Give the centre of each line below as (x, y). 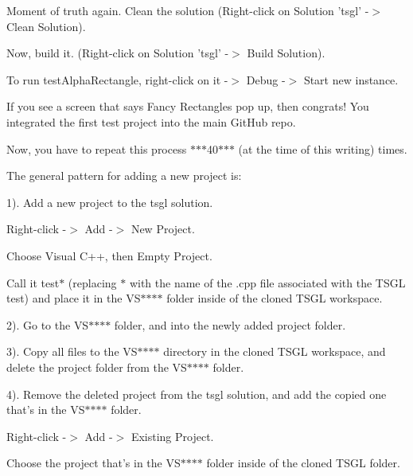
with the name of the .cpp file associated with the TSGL (267, 282)
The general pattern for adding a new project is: (124, 176)
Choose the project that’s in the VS (94, 463)
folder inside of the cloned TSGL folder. (303, 463)
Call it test (33, 282)
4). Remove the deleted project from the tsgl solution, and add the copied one (197, 394)
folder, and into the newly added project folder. (230, 324)
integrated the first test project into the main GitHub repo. (151, 121)
